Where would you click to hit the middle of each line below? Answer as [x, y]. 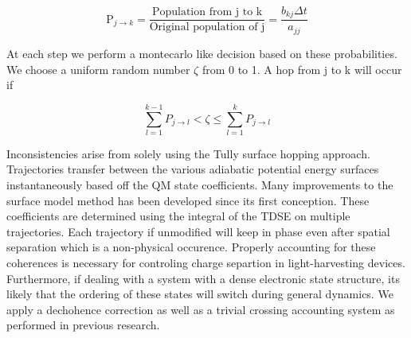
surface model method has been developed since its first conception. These [188, 200]
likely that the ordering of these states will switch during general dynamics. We [200, 294]
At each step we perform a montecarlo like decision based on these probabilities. [202, 53]
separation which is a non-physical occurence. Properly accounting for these [191, 247]
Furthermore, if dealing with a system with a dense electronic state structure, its [203, 278]
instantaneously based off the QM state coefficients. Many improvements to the [200, 185]
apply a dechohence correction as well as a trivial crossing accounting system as [201, 309]
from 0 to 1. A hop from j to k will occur [302, 69]
